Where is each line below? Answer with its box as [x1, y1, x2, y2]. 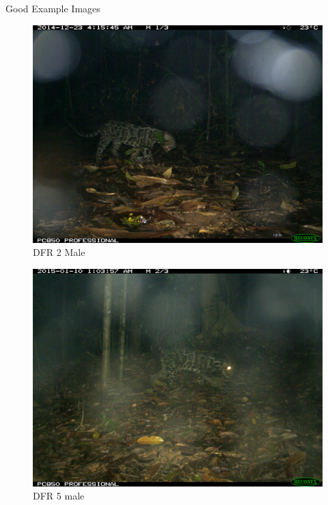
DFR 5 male [33, 489, 85, 503]
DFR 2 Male [33, 245, 85, 259]
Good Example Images [5, 1, 100, 15]
